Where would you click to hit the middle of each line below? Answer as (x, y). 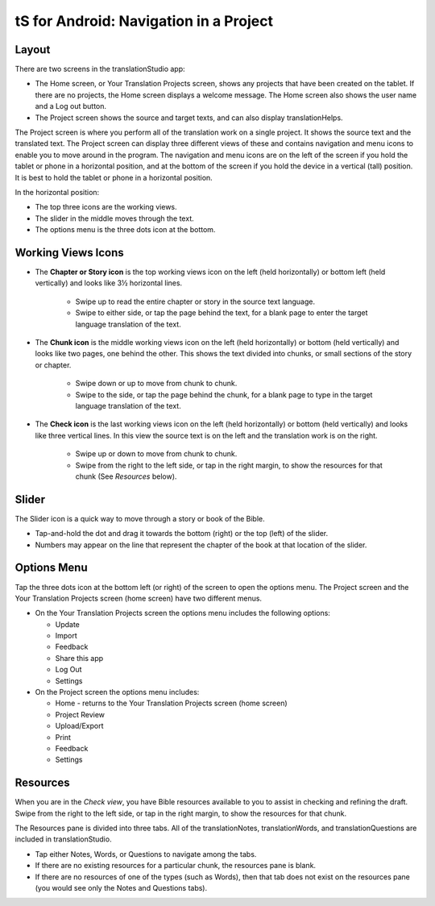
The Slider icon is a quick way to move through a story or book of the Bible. (140, 518)
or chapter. (53, 365)
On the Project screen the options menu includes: (117, 692)
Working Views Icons (69, 253)
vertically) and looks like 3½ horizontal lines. (109, 283)
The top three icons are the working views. (106, 207)
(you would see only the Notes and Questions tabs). (121, 888)
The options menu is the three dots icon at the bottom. (125, 230)
